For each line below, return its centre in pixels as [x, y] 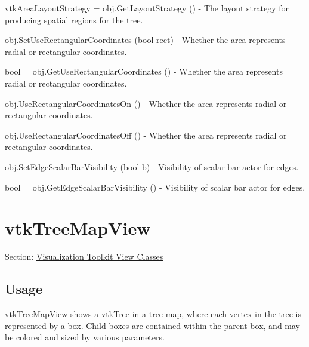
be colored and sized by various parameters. [85, 337]
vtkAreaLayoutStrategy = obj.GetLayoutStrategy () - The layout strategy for [147, 8]
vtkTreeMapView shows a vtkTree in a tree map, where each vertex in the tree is [153, 314]
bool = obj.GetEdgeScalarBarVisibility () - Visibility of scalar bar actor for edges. [155, 187]
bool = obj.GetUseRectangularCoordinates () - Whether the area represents [144, 71]
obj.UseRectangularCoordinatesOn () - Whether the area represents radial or [146, 103]
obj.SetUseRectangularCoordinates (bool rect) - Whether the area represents [145, 40]
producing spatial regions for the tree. [74, 19]
